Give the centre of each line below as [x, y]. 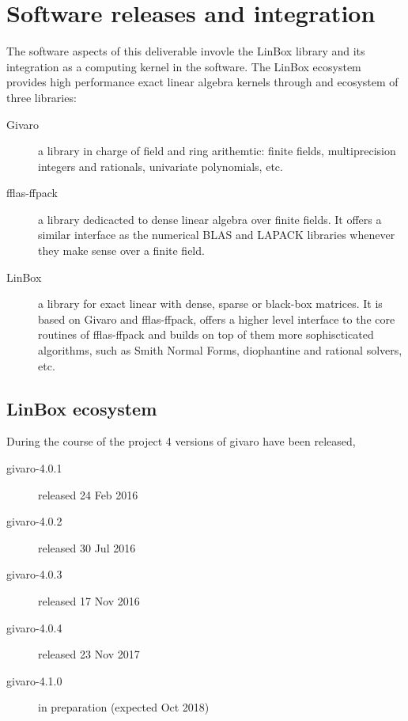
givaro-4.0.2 [34, 521]
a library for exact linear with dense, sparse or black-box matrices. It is [210, 304]
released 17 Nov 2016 [89, 600]
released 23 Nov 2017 [89, 654]
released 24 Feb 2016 [88, 494]
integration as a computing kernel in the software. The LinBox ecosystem [184, 66]
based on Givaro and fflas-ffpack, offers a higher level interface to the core [217, 319]
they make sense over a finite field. [121, 250]
